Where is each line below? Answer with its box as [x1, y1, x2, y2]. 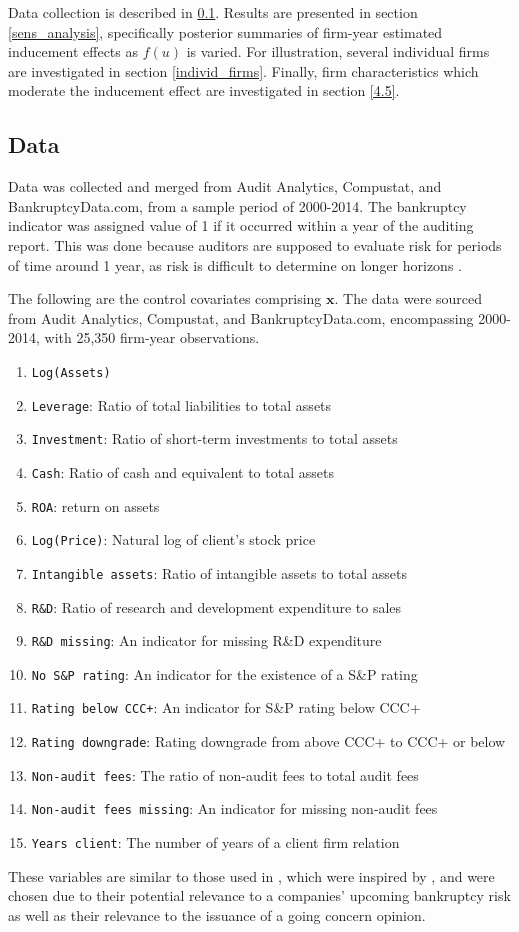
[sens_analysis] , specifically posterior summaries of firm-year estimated [8, 21, 443, 42]
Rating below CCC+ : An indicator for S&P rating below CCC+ [31, 697, 421, 718]
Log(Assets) [31, 365, 111, 380]
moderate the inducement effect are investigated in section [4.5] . [8, 80, 400, 101]
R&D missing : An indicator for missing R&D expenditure [31, 630, 382, 651]
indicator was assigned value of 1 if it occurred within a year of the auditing [8, 215, 474, 236]
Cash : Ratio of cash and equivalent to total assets [31, 461, 334, 482]
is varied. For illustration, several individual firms [186, 41, 490, 62]
